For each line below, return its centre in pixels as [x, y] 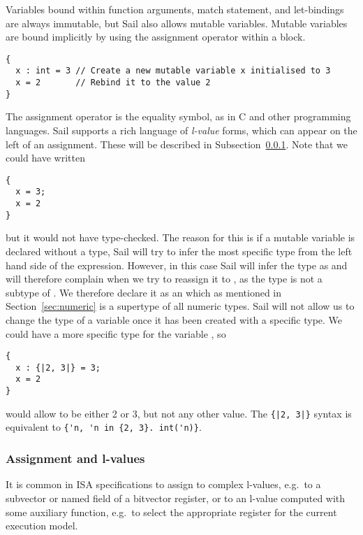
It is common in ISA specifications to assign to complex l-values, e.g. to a [163, 484]
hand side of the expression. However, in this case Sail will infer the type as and [177, 265]
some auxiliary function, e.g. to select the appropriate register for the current [171, 512]
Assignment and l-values [75, 458]
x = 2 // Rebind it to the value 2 [113, 83]
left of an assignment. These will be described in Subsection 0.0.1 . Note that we [177, 144]
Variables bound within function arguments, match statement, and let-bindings [175, 9]
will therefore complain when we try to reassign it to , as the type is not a [164, 279]
